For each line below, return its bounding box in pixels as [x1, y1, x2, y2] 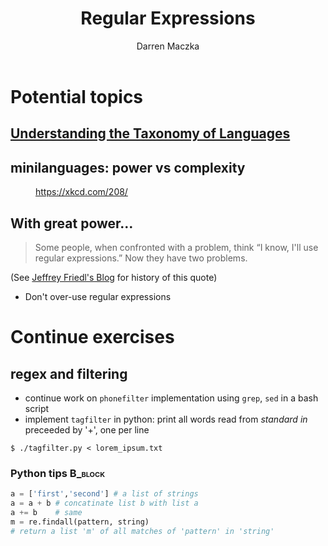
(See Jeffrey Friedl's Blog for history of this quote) [10, 271, 218, 283]
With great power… [10, 215, 134, 232]
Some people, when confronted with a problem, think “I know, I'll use [34, 241, 319, 253]
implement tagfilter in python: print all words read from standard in [24, 413, 308, 425]
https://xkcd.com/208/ [35, 186, 128, 198]
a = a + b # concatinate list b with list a [10, 498, 199, 509]
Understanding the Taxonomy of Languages [10, 125, 291, 142]
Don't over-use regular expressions [24, 290, 172, 302]
